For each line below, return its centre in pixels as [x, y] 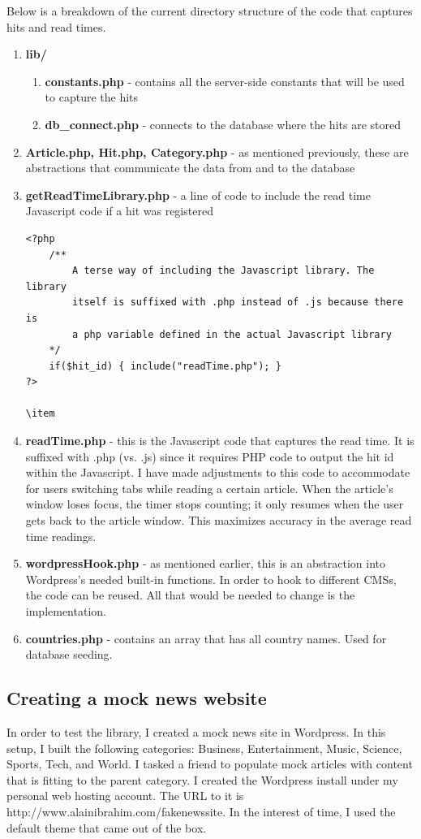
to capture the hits [92, 97]
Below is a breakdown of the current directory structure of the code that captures [210, 11]
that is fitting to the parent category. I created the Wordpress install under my [202, 779]
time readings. [61, 536]
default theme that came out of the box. [107, 827]
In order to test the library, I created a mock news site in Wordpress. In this [196, 731]
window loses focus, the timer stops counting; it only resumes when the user [215, 504]
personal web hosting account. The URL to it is [125, 796]
